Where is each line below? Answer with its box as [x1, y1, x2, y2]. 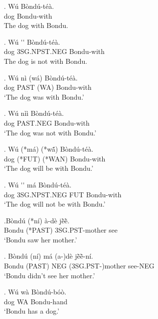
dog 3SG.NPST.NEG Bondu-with [4, 46, 105, 56]
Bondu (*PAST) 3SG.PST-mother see [4, 225, 118, 235]
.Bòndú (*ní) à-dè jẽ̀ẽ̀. [4, 215, 69, 225]
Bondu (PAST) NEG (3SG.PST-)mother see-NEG [4, 261, 155, 271]
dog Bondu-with [4, 10, 52, 21]
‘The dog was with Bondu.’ [4, 91, 84, 102]
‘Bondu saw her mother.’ [4, 234, 77, 244]
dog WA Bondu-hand [4, 296, 68, 306]
